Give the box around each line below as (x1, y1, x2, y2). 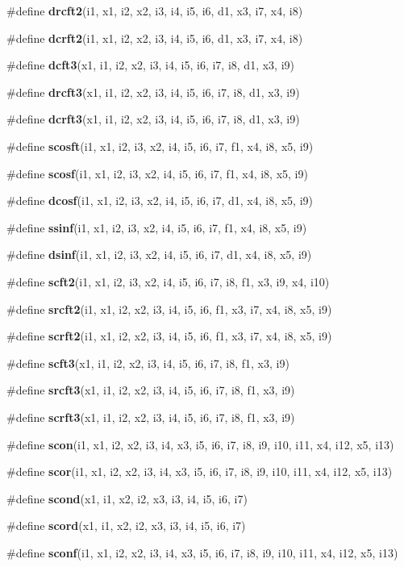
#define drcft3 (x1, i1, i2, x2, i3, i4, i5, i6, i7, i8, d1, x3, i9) (6, 83, 300, 100)
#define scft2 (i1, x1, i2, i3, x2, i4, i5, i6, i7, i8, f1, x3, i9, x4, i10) (6, 273, 330, 290)
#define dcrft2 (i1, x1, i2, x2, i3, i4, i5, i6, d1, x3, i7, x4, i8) (6, 29, 303, 46)
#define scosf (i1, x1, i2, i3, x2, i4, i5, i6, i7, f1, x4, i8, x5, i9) (6, 165, 308, 181)
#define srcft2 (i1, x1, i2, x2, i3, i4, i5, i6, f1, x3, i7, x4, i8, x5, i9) (6, 300, 332, 317)
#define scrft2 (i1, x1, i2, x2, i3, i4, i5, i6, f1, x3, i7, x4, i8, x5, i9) (6, 327, 332, 344)
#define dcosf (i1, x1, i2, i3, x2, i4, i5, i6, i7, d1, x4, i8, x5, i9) (6, 192, 314, 209)
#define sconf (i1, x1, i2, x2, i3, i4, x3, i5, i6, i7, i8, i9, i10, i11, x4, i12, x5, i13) (6, 544, 398, 561)
